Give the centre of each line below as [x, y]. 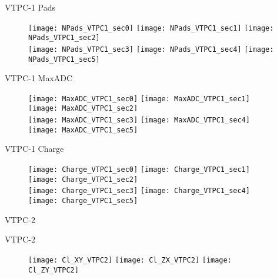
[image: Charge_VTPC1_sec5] [83, 201]
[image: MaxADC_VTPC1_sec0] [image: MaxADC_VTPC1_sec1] [139, 99]
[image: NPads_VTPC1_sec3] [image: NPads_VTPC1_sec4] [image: [151, 49]
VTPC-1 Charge [34, 149]
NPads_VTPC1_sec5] [64, 59]
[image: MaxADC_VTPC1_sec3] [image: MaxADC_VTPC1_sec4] [139, 120]
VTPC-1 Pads [30, 7]
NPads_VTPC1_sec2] [64, 38]
